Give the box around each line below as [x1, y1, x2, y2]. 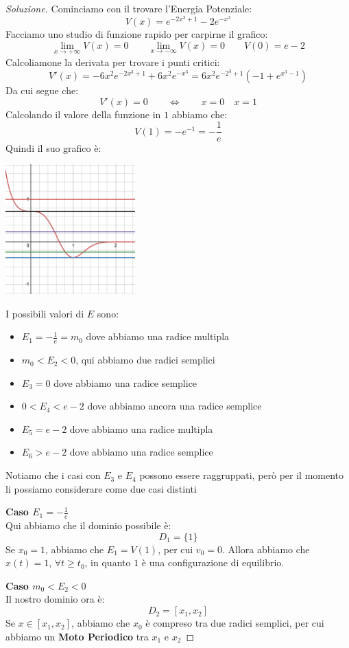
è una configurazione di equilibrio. [141, 555, 285, 570]
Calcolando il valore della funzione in [5, 107, 161, 121]
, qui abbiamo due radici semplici [75, 353, 215, 367]
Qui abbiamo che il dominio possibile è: [5, 518, 171, 533]
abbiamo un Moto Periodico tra [5, 629, 149, 643]
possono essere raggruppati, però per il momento [139, 468, 344, 482]
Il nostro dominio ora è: [5, 592, 105, 606]
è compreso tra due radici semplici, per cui [145, 616, 324, 630]
